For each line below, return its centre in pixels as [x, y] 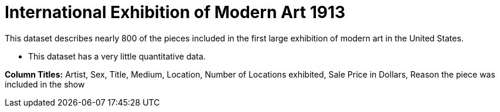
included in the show [45, 84]
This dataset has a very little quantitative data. [117, 56]
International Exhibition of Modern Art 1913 [175, 12]
